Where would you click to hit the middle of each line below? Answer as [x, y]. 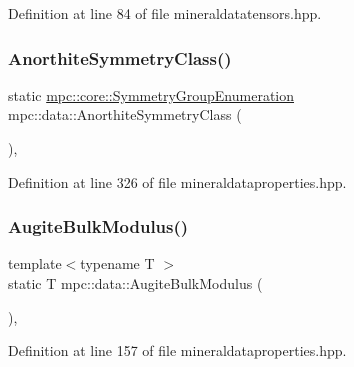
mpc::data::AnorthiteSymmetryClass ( [125, 114]
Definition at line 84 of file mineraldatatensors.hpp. [165, 13]
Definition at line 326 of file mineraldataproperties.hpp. [177, 181]
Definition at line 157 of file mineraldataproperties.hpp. [177, 350]
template [35, 263]
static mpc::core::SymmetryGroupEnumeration [151, 94]
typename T [117, 263]
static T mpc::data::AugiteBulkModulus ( [135, 283]
